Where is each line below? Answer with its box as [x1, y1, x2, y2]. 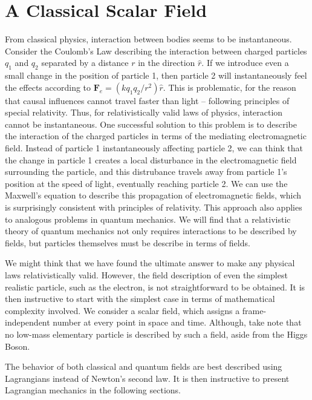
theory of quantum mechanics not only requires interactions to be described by [5, 225, 297, 237]
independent [5, 316, 50, 329]
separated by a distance [41, 56, 129, 69]
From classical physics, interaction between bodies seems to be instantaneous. [5, 33, 292, 45]
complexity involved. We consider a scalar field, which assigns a [5, 304, 240, 316]
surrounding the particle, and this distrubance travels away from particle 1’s [5, 165, 287, 178]
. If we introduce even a [201, 56, 289, 69]
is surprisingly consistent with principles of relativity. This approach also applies [5, 201, 302, 214]
